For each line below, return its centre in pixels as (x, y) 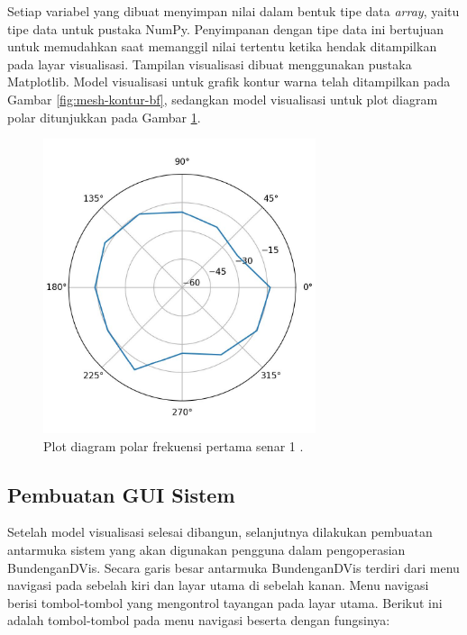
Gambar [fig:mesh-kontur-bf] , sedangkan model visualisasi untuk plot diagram (223, 99)
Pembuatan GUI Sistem (121, 494)
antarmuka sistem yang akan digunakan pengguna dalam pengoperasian (206, 550)
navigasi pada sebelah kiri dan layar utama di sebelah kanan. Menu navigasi (218, 585)
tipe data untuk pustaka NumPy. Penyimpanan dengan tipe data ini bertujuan (226, 28)
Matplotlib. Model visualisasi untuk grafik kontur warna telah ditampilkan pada (229, 82)
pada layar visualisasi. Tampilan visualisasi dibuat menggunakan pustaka (210, 63)
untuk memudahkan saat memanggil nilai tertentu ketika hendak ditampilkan (222, 46)
